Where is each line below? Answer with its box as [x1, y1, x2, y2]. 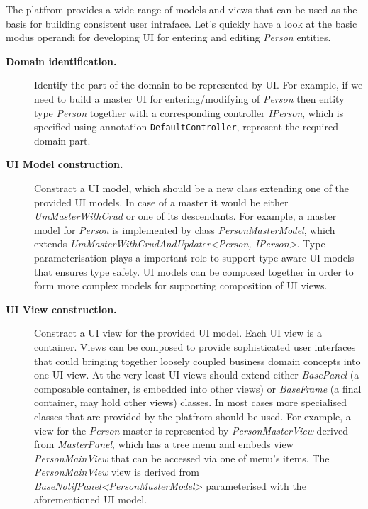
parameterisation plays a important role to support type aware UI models [34, 250, 355, 264]
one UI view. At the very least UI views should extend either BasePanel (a [34, 367, 359, 382]
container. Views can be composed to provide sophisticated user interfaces [34, 339, 356, 354]
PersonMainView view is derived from [34, 464, 199, 479]
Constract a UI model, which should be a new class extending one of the [34, 181, 350, 195]
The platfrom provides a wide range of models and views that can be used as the [6, 2, 357, 16]
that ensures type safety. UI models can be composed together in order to [34, 264, 354, 279]
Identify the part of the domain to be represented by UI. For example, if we [34, 77, 363, 92]
